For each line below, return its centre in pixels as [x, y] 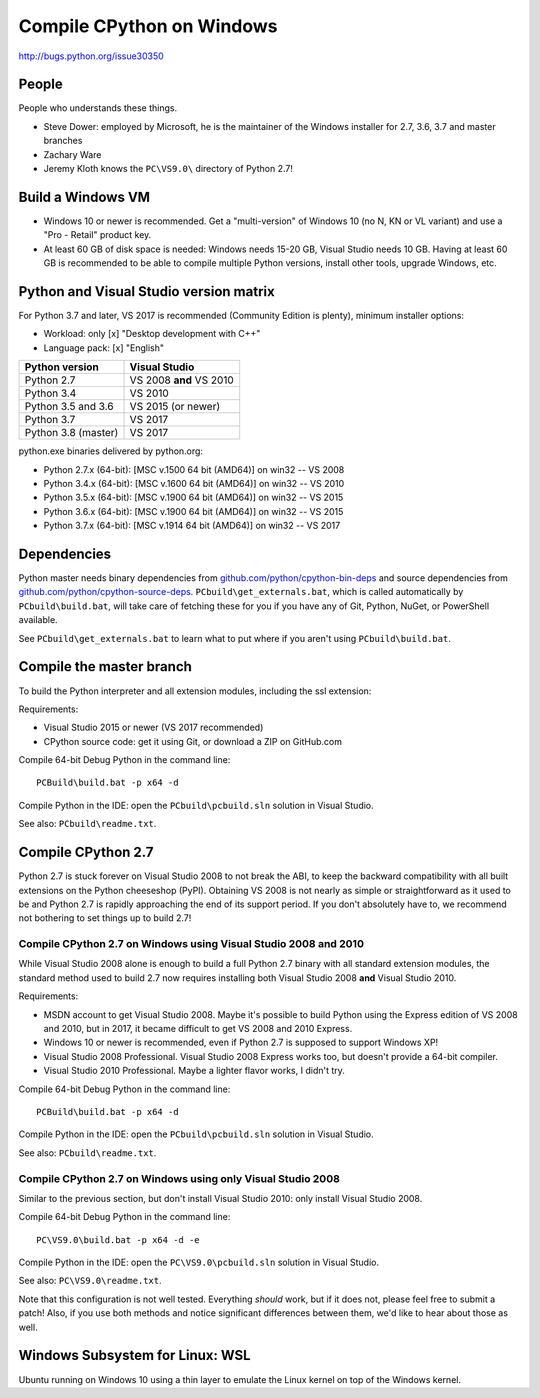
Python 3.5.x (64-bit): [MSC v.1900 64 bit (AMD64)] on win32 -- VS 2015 [193, 497]
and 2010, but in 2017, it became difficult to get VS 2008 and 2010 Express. [198, 1029]
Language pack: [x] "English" [104, 347]
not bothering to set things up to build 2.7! [105, 918]
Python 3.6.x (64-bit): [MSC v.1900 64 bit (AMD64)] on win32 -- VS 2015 [193, 511]
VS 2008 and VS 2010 [181, 380]
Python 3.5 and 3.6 [69, 407]
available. [38, 620]
